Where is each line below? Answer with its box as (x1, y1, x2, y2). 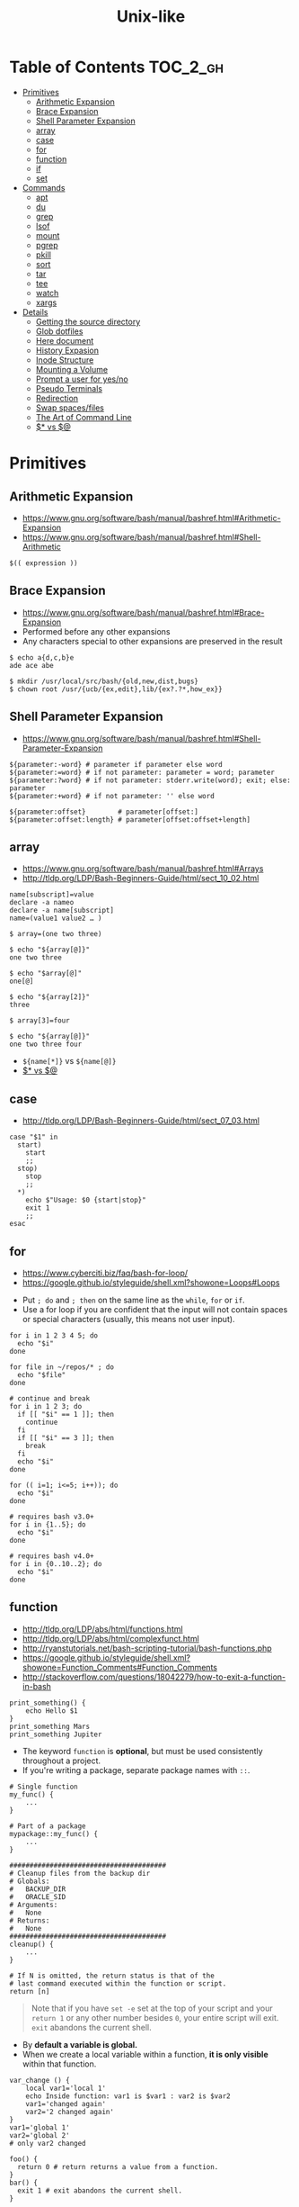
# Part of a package (9, 1821, 87, 1831)
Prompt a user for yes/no (35, 374, 128, 384)
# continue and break (9, 1394, 91, 1403)
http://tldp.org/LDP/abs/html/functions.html (22, 1623, 183, 1635)
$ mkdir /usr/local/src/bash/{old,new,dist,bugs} (9, 677, 199, 686)
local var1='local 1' (25, 2084, 106, 2093)
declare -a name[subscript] (9, 906, 115, 915)
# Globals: (9, 1877, 50, 1886)
